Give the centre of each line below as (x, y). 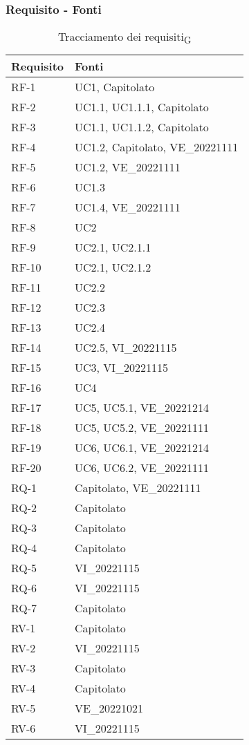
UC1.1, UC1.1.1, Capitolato (142, 107)
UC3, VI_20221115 (122, 368)
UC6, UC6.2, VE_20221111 (142, 468)
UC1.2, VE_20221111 (128, 167)
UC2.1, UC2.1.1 (113, 247)
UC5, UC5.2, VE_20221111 (142, 428)
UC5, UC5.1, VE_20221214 (142, 408)
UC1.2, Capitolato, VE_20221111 (157, 147)
